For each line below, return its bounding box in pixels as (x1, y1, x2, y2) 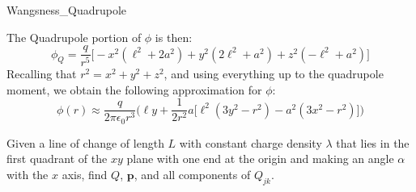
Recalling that (6, 65, 77, 82)
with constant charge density (179, 134, 322, 151)
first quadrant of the (6, 150, 108, 167)
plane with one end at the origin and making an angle (126, 150, 394, 167)
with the (6, 166, 49, 183)
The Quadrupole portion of (6, 28, 142, 45)
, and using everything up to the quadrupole (163, 65, 384, 82)
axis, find (62, 166, 108, 183)
